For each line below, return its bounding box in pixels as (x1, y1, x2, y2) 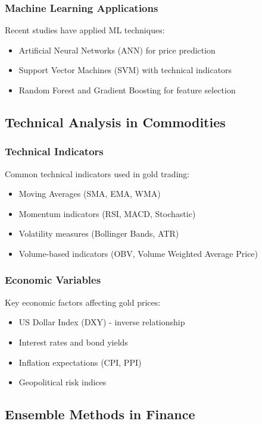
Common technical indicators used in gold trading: (5, 167, 190, 180)
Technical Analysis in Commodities (5, 112, 226, 131)
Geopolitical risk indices (18, 376, 107, 388)
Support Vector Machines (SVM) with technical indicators (18, 64, 232, 76)
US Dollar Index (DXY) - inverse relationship (18, 316, 185, 328)
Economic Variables (5, 272, 101, 287)
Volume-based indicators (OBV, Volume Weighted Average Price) (18, 247, 258, 259)
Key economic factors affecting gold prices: (5, 296, 161, 308)
